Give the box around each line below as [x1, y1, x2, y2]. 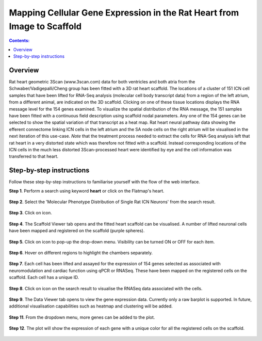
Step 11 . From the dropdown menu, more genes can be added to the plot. [9, 314, 155, 320]
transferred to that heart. [9, 153, 59, 160]
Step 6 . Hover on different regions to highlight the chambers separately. [9, 250, 153, 256]
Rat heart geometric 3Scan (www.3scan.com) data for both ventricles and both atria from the [9, 79, 196, 85]
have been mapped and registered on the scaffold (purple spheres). [9, 228, 145, 234]
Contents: [9, 38, 30, 44]
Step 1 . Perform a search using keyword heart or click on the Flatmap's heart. [9, 188, 164, 194]
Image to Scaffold [9, 21, 82, 32]
